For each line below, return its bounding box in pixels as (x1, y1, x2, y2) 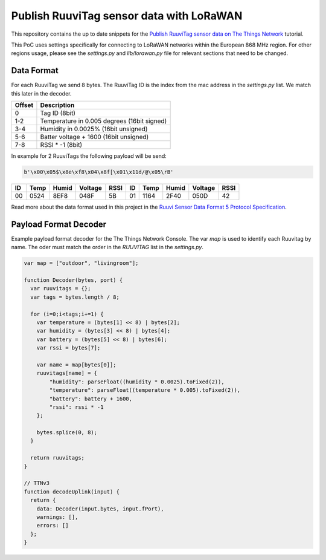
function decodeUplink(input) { (24, 488, 120, 495)
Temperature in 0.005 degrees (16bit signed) (40, 117, 167, 125)
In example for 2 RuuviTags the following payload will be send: (11, 152, 167, 160)
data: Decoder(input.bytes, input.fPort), (36, 505, 164, 512)
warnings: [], (36, 513, 78, 520)
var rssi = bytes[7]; (36, 345, 101, 351)
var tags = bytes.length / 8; (30, 293, 120, 301)
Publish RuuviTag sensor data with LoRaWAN (11, 9, 243, 22)
